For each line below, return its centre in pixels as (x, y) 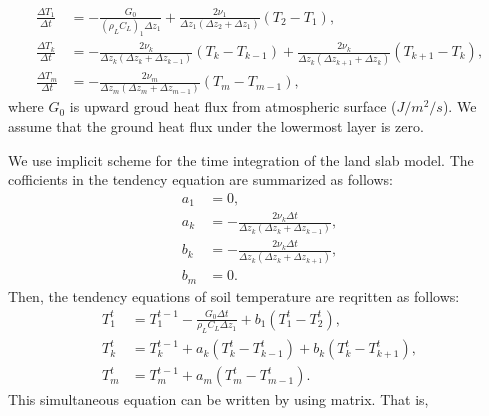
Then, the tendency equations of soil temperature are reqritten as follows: (234, 295)
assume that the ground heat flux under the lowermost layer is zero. (216, 126)
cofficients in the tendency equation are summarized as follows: (200, 179)
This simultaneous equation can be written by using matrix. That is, (218, 399)
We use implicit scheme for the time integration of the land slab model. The (241, 159)
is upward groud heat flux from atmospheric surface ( (233, 106)
